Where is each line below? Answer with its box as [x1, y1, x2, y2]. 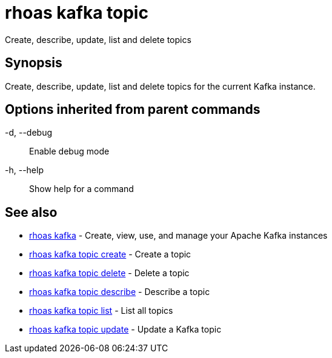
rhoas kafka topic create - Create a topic [29, 249, 191, 260]
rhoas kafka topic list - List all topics [29, 305, 173, 316]
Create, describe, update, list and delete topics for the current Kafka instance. [5, 81, 316, 91]
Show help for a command [29, 184, 134, 194]
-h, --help [5, 165, 44, 176]
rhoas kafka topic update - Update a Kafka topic [29, 324, 222, 335]
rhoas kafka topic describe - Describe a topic [29, 287, 210, 297]
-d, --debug [5, 127, 53, 138]
